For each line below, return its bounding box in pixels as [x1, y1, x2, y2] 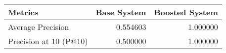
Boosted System [154, 6, 218, 18]
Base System [95, 6, 146, 18]
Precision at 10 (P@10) [8, 35, 88, 47]
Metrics [8, 6, 39, 18]
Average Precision [8, 21, 69, 32]
